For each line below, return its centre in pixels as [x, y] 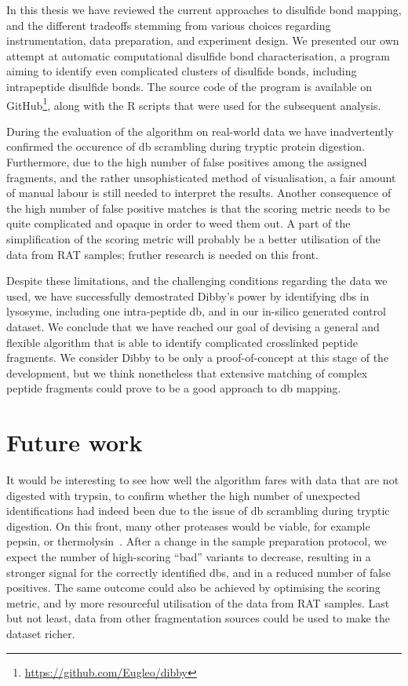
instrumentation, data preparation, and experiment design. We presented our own [203, 40]
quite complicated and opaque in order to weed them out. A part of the [178, 223]
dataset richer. [41, 633]
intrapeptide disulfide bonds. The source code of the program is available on [189, 86]
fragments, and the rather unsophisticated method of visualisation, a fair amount [201, 177]
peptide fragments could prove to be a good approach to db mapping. [174, 388]
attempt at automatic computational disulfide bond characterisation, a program [198, 55]
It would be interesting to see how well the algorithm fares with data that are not [203, 480]
